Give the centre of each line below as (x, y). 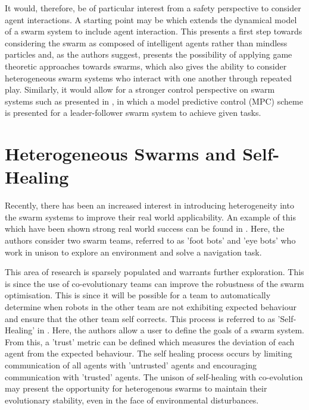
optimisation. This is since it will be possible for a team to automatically (138, 295)
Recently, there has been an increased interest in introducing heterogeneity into (149, 205)
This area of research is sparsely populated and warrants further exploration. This (154, 272)
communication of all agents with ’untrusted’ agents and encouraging (131, 365)
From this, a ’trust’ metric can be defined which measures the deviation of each (150, 341)
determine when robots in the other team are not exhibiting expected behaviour (151, 307)
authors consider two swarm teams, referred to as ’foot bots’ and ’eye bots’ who (150, 240)
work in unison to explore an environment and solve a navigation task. (133, 252)
